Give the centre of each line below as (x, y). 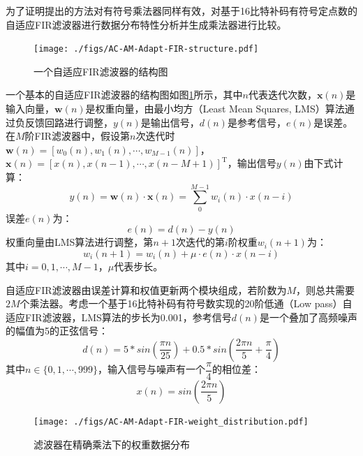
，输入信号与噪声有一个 (152, 369)
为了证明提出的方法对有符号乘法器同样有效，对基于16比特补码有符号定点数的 (181, 10)
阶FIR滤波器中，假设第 (77, 136)
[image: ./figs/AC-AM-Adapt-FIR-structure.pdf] (146, 49)
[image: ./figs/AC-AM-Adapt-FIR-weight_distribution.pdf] (171, 421)
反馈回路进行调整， (69, 122)
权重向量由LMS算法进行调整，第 (80, 242)
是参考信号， (257, 122)
